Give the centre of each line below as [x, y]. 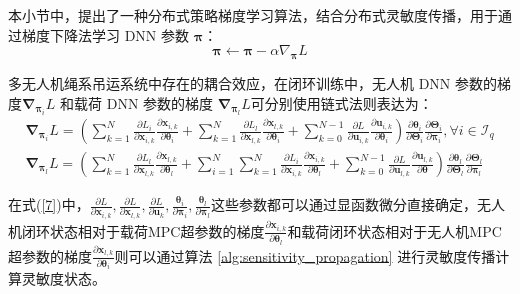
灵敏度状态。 [63, 278]
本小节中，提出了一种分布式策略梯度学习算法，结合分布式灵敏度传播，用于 [253, 15]
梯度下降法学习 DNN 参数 [105, 34]
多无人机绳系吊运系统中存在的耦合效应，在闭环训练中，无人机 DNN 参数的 [253, 82]
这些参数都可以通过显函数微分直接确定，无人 [358, 204]
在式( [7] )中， [49, 204]
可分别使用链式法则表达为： [341, 102]
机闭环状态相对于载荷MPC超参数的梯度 [136, 230]
